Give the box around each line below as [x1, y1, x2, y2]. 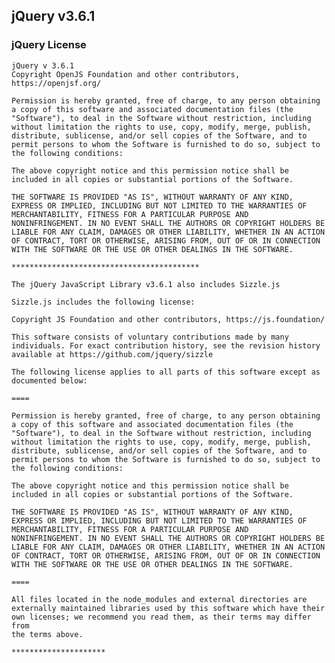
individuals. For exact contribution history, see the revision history [11, 340, 321, 351]
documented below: [11, 375, 88, 386]
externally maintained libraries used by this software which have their [11, 603, 326, 613]
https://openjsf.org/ [11, 78, 102, 88]
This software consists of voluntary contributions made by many [11, 332, 289, 342]
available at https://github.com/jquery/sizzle [11, 349, 214, 359]
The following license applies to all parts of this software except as [11, 367, 321, 377]
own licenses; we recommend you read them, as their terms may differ [11, 612, 312, 622]
